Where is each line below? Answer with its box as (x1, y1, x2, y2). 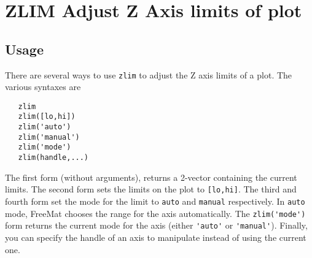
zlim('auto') (18, 123, 71, 132)
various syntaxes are (5, 80, 81, 93)
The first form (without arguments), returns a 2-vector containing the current (5, 170, 297, 183)
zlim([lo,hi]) (18, 112, 76, 121)
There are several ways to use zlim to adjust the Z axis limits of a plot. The (5, 68, 292, 81)
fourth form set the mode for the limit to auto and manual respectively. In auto (5, 195, 305, 208)
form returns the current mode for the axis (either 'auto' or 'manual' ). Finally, (5, 219, 308, 232)
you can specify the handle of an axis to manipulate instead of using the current (5, 230, 306, 243)
